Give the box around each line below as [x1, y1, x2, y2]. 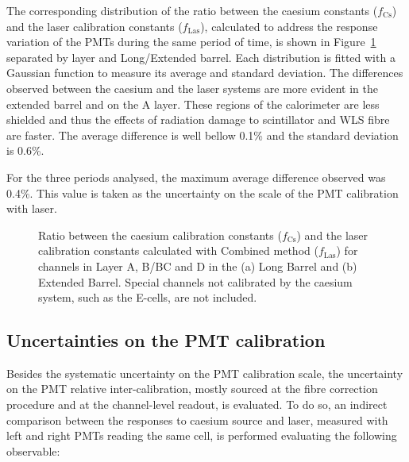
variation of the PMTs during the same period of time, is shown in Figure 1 [6, 33, 376, 50]
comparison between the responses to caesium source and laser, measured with [6, 411, 388, 428]
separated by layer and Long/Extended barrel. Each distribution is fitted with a [6, 48, 395, 65]
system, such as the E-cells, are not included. [38, 289, 257, 306]
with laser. [6, 200, 57, 217]
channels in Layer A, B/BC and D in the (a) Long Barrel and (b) [38, 257, 357, 274]
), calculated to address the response [200, 17, 378, 34]
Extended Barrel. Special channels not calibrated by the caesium [38, 273, 353, 290]
